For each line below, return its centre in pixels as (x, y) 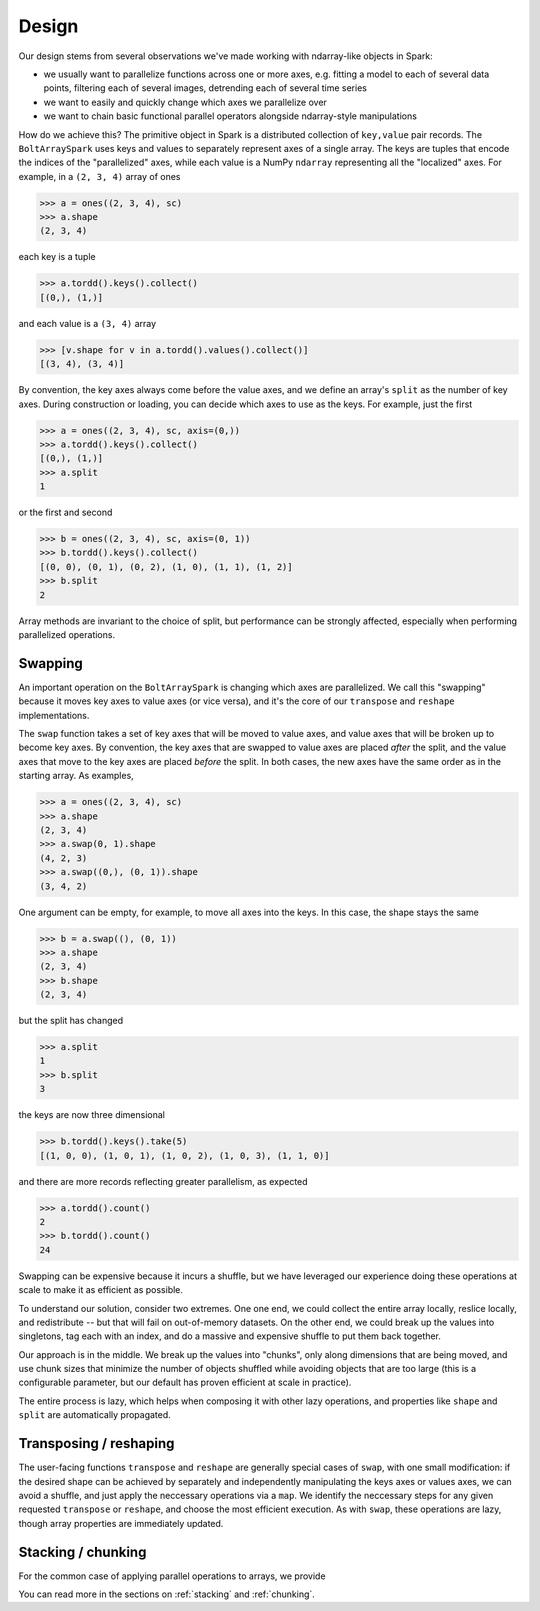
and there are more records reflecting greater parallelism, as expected (163, 1181)
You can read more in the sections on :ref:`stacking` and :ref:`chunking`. (166, 1594)
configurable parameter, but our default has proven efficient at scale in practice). (185, 1382)
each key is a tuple (57, 257)
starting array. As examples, (76, 776)
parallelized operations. (66, 634)
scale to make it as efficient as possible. (101, 1290)
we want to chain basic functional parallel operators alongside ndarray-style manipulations (230, 116)
